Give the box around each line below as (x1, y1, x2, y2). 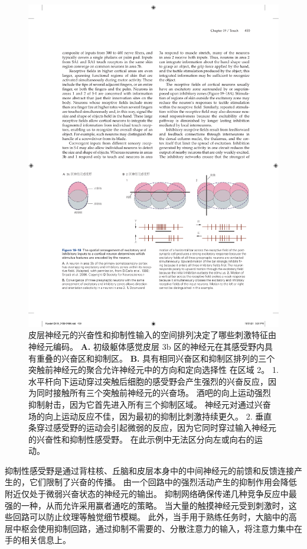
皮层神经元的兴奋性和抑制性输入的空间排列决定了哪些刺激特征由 (28, 329, 276, 341)
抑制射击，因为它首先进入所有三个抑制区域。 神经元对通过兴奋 (28, 398, 271, 410)
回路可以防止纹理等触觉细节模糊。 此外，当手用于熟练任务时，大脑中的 (12, 511, 289, 523)
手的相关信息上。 (5, 534, 71, 546)
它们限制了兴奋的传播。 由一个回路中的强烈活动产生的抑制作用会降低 (29, 476, 297, 488)
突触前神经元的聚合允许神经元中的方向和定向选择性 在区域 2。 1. (28, 363, 279, 376)
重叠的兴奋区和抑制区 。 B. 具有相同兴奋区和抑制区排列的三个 (36, 352, 275, 364)
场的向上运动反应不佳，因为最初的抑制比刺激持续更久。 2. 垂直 (28, 410, 272, 422)
